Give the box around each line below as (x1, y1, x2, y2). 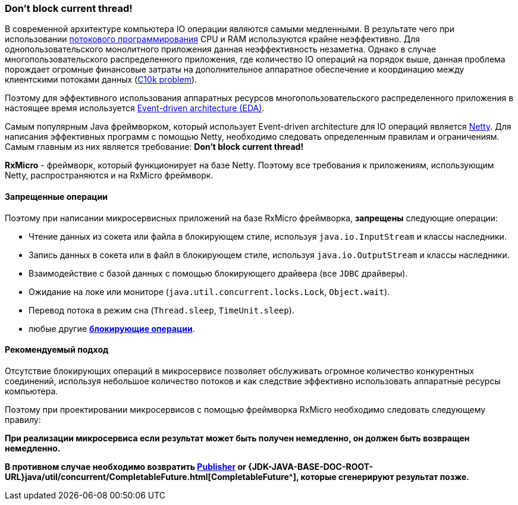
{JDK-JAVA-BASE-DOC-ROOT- (248, 461, 373, 472)
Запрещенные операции (5, 191, 108, 202)
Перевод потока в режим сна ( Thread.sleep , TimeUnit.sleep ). (29, 305, 294, 315)
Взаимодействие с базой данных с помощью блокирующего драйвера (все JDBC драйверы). (29, 268, 408, 278)
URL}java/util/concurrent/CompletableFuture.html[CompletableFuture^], (5, 471, 299, 482)
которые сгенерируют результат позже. (300, 471, 470, 482)
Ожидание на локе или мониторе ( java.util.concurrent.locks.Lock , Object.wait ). (29, 286, 390, 297)
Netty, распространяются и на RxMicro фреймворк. (5, 170, 214, 181)
